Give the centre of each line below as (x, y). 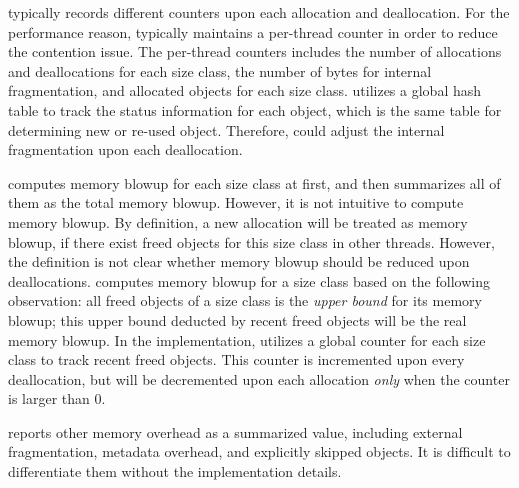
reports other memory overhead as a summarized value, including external (235, 431)
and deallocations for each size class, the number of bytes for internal (220, 70)
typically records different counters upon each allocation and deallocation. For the (259, 12)
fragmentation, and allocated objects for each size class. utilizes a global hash (245, 90)
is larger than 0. (57, 398)
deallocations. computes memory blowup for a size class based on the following (249, 280)
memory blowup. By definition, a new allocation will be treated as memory (238, 221)
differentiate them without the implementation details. (175, 471)
